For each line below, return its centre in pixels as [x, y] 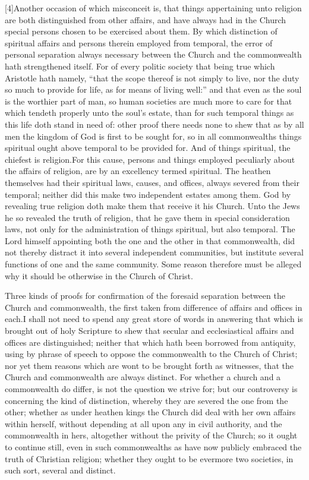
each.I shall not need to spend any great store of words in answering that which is [154, 319]
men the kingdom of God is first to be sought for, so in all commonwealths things [153, 136]
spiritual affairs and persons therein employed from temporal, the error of [139, 42]
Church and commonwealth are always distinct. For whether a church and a [143, 377]
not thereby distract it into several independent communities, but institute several [154, 252]
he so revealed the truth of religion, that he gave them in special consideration [147, 217]
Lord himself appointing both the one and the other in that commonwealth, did [150, 240]
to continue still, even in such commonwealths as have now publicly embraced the [153, 446]
